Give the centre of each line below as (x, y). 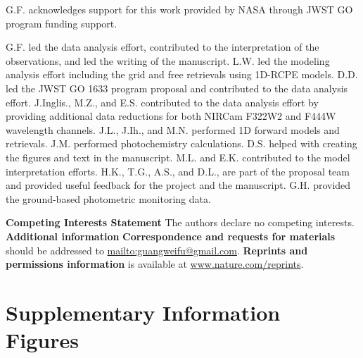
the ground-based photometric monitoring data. (108, 198)
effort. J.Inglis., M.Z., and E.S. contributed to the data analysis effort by (162, 102)
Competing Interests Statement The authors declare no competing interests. (180, 222)
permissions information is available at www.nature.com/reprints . (155, 264)
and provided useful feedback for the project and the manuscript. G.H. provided (178, 185)
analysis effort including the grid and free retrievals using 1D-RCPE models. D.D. (182, 74)
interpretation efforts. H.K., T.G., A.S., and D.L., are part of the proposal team (178, 171)
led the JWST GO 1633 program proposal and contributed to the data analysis (177, 88)
